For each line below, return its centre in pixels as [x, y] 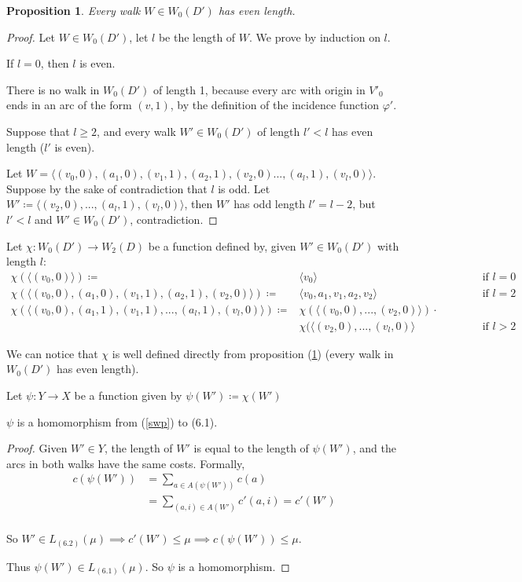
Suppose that [38, 131]
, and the [374, 448]
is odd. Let [244, 188]
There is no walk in [53, 89]
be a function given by [128, 395]
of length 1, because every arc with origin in [259, 89]
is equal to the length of [251, 448]
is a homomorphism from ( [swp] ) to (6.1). [117, 421]
